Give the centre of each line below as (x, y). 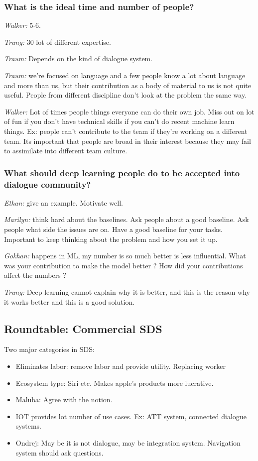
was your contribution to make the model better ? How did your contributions (124, 265)
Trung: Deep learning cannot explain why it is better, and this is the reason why (127, 292)
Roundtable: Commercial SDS (83, 328)
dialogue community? (48, 184)
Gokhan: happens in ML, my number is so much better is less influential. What (125, 256)
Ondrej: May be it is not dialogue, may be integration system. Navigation (128, 443)
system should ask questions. (60, 452)
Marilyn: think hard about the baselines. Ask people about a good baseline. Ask (127, 219)
